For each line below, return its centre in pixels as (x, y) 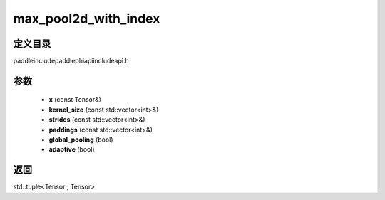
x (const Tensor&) (75, 100)
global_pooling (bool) (81, 140)
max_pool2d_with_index (87, 19)
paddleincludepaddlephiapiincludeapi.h (71, 61)
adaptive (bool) (72, 149)
